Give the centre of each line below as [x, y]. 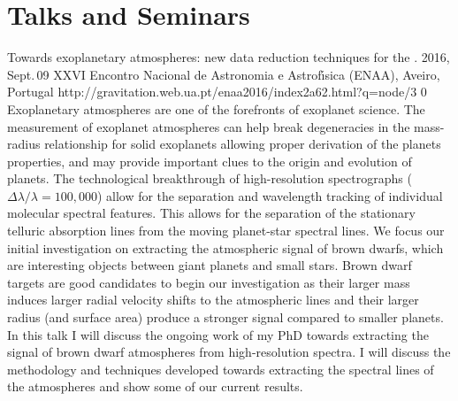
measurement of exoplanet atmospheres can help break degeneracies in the [209, 126]
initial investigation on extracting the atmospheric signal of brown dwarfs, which [225, 247]
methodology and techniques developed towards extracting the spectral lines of [221, 369]
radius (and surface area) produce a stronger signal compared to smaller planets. [225, 317]
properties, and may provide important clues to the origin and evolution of [210, 161]
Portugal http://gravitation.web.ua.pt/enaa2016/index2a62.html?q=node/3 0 [217, 92]
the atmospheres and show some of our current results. [155, 386]
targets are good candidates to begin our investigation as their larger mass [209, 282]
